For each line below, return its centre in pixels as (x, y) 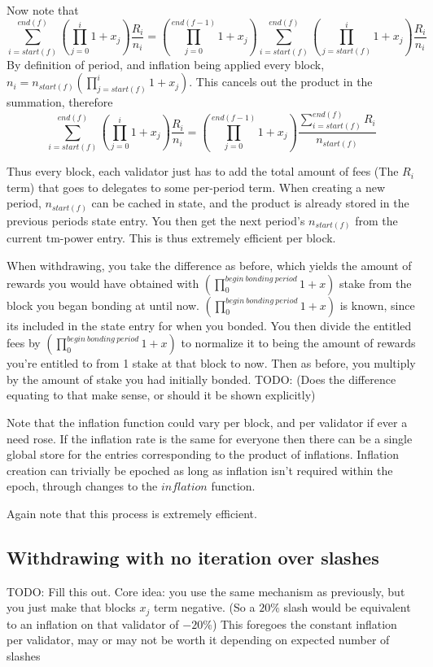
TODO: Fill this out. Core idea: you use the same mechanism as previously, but (206, 591)
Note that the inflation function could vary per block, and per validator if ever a (207, 422)
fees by (24, 343)
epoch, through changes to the (82, 486)
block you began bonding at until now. (103, 305)
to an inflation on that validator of (93, 623)
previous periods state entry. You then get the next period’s (156, 220)
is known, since (377, 305)
